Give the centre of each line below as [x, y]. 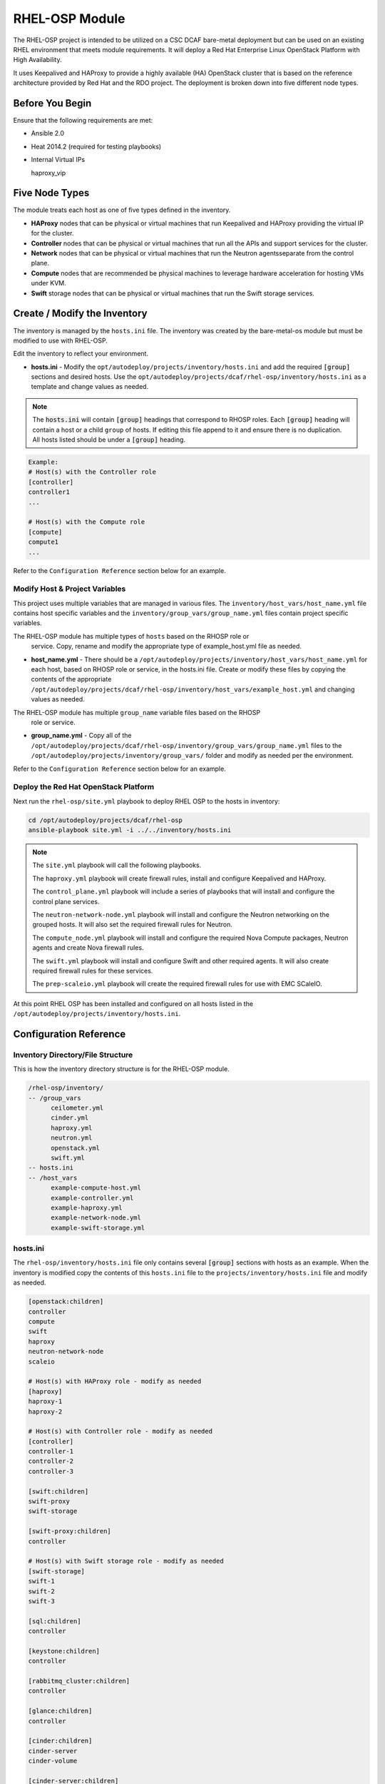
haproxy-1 [45, 1402]
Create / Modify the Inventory [80, 314]
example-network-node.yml [96, 1218]
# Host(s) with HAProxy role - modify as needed [115, 1382]
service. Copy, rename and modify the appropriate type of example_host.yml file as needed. [166, 647]
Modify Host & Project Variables [70, 589]
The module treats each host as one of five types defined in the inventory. [122, 210]
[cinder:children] [60, 1741]
